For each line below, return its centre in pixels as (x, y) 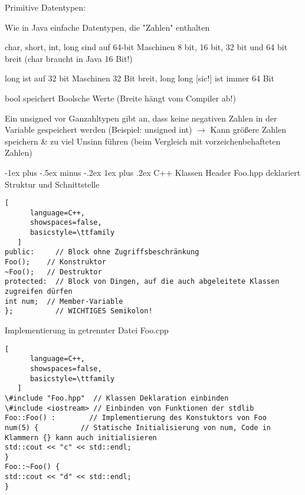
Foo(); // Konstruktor (55, 262)
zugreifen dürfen (39, 292)
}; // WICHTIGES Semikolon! (79, 311)
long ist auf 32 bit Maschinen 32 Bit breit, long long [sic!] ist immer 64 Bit (140, 78)
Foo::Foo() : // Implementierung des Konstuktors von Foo (136, 418)
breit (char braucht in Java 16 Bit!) (69, 58)
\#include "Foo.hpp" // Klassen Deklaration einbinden (117, 398)
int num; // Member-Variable (64, 301)
